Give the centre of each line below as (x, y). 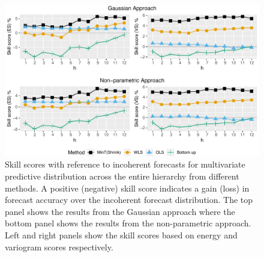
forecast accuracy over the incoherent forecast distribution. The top (129, 200)
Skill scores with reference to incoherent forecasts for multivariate (125, 164)
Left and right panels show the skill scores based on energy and (121, 234)
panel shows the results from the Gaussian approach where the (120, 211)
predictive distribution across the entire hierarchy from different (122, 176)
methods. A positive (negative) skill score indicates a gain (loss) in (127, 188)
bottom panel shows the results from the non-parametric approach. (128, 223)
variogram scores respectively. (59, 246)
